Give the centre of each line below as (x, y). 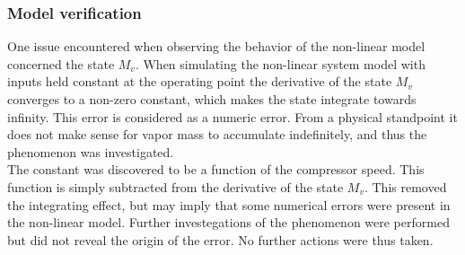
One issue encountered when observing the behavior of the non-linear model (216, 46)
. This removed (405, 186)
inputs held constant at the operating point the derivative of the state (200, 81)
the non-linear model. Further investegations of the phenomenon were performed (228, 222)
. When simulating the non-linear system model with (280, 63)
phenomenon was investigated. (91, 151)
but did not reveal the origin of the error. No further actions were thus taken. (220, 239)
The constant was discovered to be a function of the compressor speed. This (216, 169)
